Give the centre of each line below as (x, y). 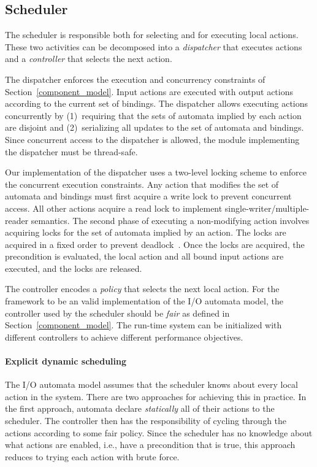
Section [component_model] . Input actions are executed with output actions (149, 91)
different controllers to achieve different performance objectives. (124, 337)
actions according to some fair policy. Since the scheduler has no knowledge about (159, 432)
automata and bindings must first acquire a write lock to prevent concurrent (148, 196)
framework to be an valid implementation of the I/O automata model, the (144, 301)
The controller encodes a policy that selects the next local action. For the (142, 289)
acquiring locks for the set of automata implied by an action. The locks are (146, 232)
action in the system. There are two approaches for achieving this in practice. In (156, 396)
